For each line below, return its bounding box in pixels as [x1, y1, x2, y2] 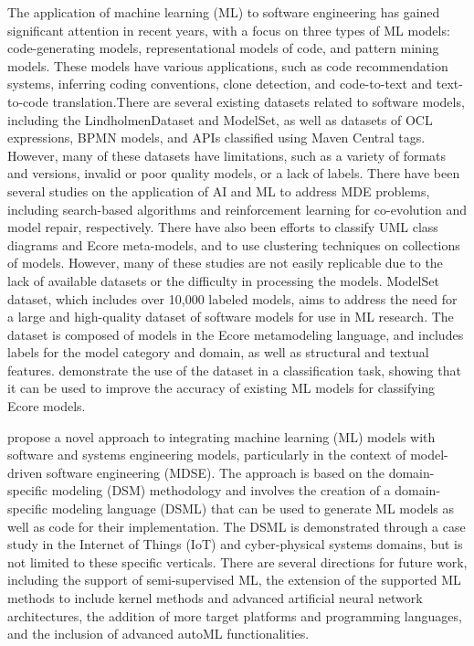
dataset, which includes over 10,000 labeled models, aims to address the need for [7, 289, 458, 308]
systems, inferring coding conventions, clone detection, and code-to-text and [7, 74, 433, 93]
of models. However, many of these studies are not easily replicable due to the [7, 253, 443, 272]
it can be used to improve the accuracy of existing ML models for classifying [7, 378, 436, 397]
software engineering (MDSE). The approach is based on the [46, 462, 385, 482]
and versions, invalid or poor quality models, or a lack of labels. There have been [7, 164, 460, 183]
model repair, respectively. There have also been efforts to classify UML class [7, 217, 438, 237]
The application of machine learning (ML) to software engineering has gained [7, 3, 440, 21]
